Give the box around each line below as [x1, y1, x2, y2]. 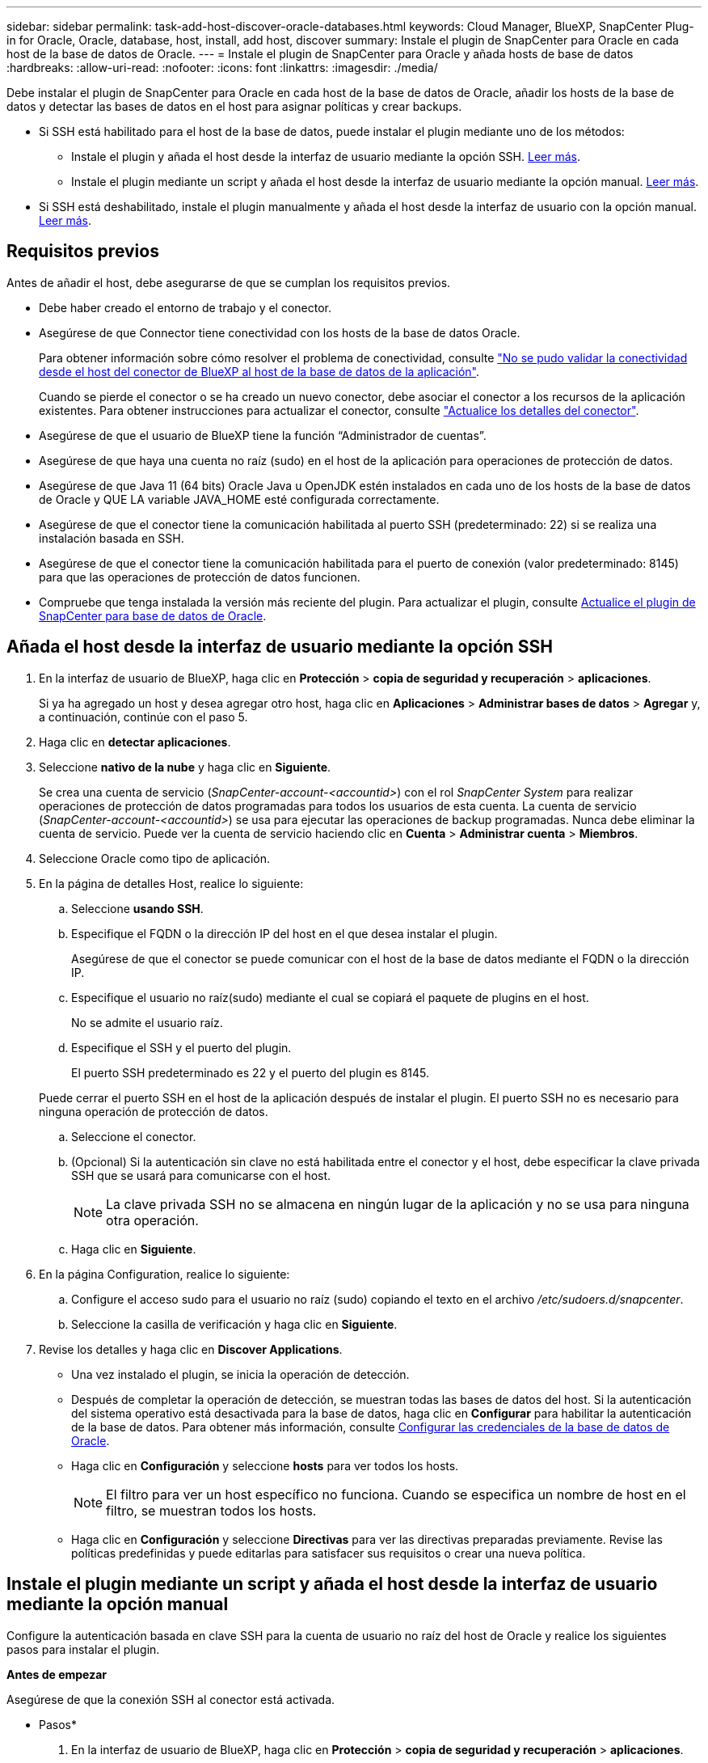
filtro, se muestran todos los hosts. [106, 1502, 317, 1519]
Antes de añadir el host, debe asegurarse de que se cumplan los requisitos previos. [6, 275, 451, 290]
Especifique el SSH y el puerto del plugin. [71, 1040, 292, 1055]
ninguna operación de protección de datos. [39, 1104, 268, 1118]
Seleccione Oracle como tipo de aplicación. [39, 851, 271, 865]
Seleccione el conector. [71, 1129, 196, 1144]
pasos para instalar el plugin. [6, 1642, 160, 1656]
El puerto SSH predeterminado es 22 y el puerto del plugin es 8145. [71, 1065, 430, 1080]
